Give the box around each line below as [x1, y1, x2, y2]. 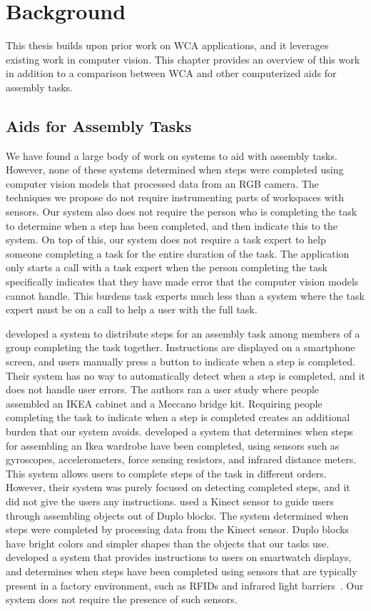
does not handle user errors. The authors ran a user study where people [6, 382, 320, 397]
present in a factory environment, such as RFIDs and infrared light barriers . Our [6, 577, 364, 592]
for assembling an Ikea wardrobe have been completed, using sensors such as [6, 438, 340, 453]
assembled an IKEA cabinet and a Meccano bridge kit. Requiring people [6, 395, 322, 410]
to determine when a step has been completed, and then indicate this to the [6, 218, 337, 233]
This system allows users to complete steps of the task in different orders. [6, 465, 327, 480]
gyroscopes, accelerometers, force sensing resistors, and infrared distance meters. [6, 452, 357, 467]
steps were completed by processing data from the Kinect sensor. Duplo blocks [6, 522, 350, 537]
